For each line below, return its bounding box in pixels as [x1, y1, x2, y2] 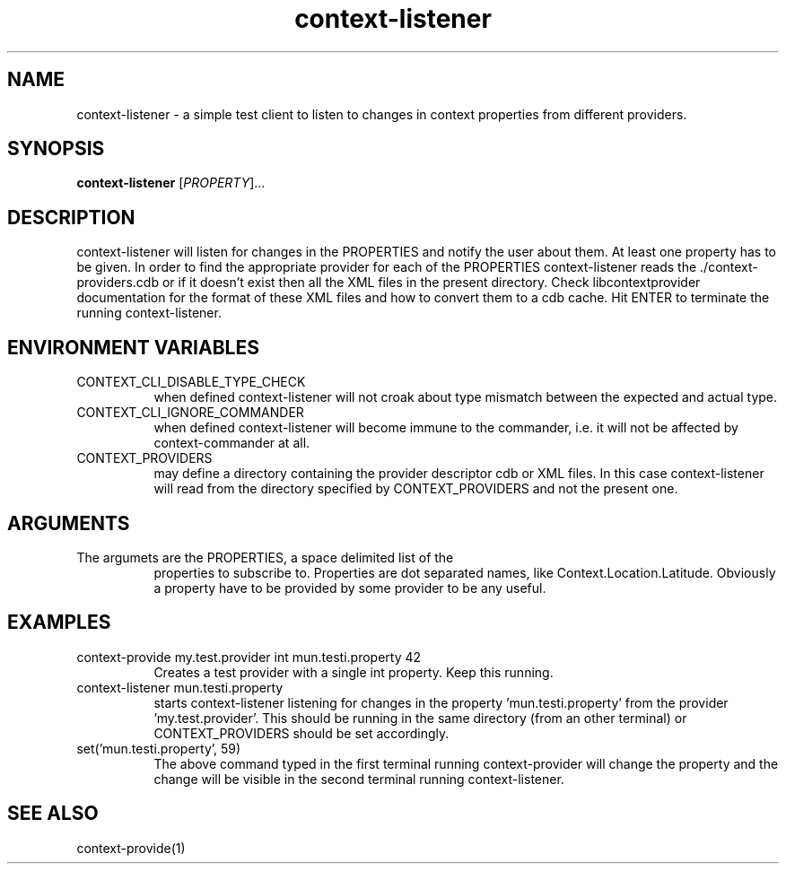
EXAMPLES [7, 611, 111, 634]
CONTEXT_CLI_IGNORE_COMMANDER [76, 405, 304, 421]
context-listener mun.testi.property [76, 679, 284, 695]
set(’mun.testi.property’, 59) [76, 740, 241, 756]
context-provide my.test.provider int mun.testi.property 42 [76, 649, 422, 665]
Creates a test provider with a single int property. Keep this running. [153, 664, 554, 680]
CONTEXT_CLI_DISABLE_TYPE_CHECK [76, 374, 306, 390]
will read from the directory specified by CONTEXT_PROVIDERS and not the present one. [153, 481, 678, 497]
